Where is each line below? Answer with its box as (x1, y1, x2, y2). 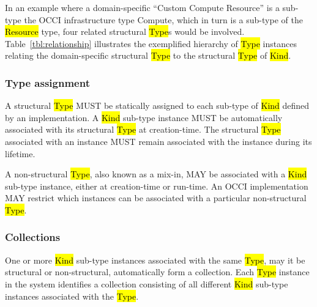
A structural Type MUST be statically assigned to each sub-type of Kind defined (5, 99, 310, 112)
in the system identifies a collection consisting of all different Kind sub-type (5, 277, 288, 290)
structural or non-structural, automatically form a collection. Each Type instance (5, 265, 310, 278)
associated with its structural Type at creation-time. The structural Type (5, 123, 281, 136)
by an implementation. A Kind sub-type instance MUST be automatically (5, 111, 283, 124)
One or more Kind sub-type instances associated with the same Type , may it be (5, 253, 305, 266)
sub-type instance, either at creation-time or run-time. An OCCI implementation (5, 179, 308, 192)
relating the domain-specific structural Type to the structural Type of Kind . (5, 49, 291, 62)
